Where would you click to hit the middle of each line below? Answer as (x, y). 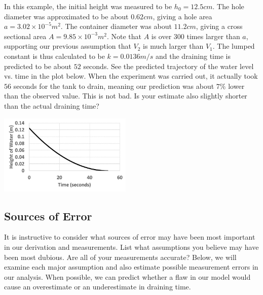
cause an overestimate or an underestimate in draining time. (98, 287)
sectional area (25, 36)
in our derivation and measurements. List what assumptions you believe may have (131, 247)
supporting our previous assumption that (68, 46)
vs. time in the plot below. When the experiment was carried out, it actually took (131, 76)
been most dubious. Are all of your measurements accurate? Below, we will (120, 257)
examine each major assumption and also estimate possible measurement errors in (131, 267)
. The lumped (234, 46)
